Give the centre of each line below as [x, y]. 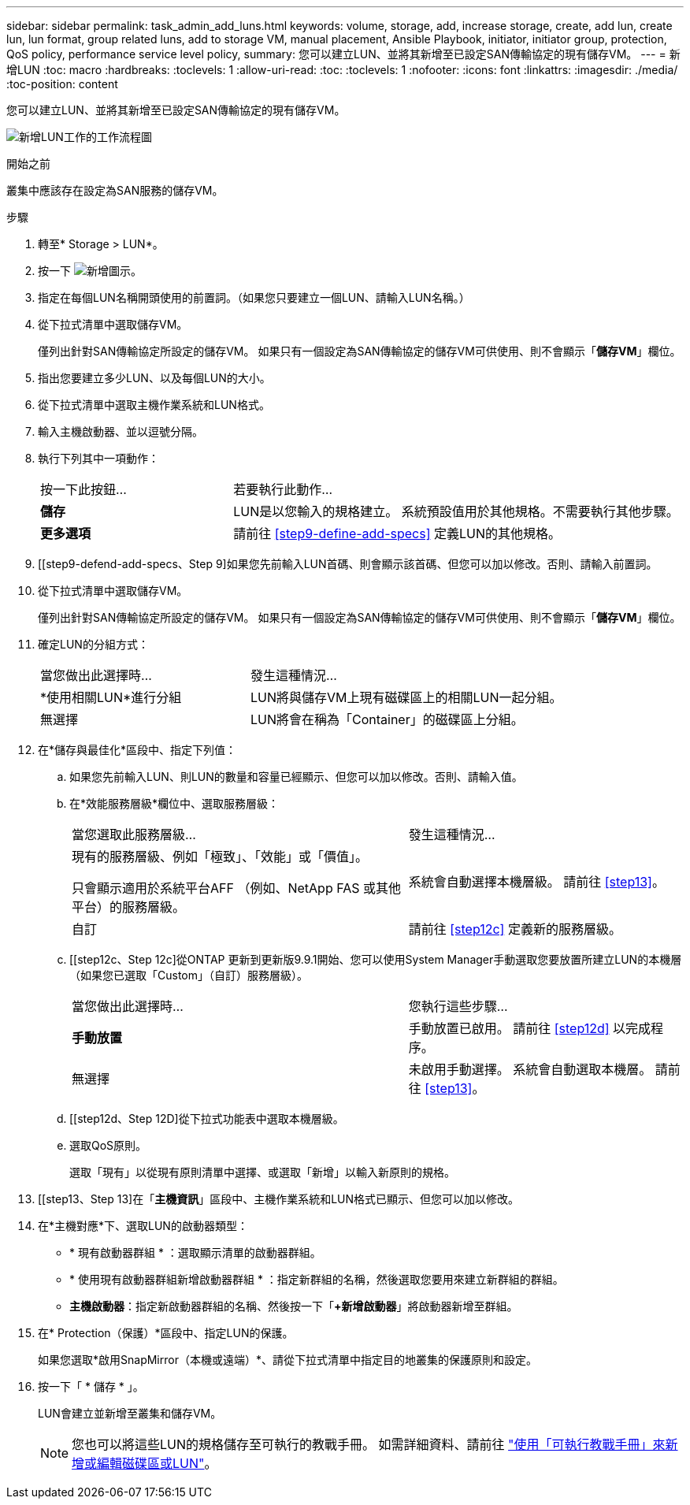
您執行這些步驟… [458, 1006]
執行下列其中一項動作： [98, 458]
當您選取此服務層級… [134, 834]
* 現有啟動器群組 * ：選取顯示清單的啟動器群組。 [195, 1252]
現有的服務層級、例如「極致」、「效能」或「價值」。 [220, 857]
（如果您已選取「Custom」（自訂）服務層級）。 [189, 975]
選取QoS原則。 [108, 1145]
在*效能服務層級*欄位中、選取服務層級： [174, 803]
